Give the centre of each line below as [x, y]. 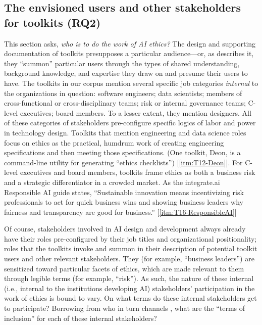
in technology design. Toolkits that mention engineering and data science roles [125, 132]
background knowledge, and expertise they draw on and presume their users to [126, 73]
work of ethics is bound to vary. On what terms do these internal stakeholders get [130, 298]
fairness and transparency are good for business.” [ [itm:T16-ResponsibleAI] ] [120, 212]
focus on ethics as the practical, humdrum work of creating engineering [114, 142]
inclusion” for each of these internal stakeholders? [81, 318]
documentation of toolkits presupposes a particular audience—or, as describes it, [129, 53]
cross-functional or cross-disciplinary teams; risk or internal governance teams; [125, 103]
